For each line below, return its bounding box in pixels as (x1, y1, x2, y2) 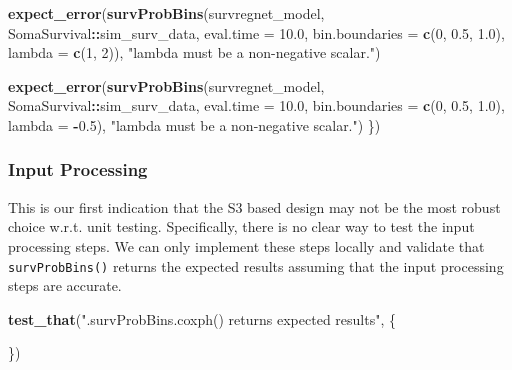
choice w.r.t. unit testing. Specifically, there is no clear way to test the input (8, 216, 475, 237)
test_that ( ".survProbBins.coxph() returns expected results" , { (8, 308, 396, 329)
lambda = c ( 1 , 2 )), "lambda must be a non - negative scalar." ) (8, 42, 381, 63)
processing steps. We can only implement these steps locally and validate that (8, 235, 485, 256)
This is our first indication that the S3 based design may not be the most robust (8, 196, 501, 217)
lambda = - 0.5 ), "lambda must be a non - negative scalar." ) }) (8, 114, 381, 135)
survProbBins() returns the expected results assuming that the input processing (8, 255, 504, 276)
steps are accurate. (8, 275, 122, 296)
